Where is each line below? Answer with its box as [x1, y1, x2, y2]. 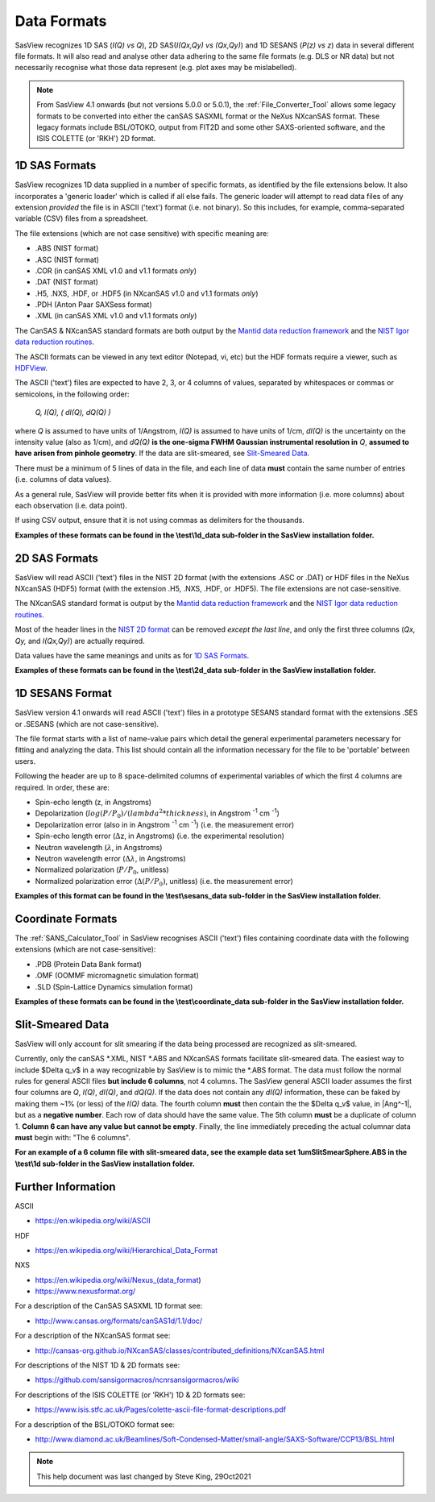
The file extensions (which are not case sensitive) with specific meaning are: [14, 228, 269, 238]
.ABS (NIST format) [35, 243, 99, 253]
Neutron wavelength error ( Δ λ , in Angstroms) [35, 853, 186, 863]
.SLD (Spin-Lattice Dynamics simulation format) [35, 981, 193, 991]
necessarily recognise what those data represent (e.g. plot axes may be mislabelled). [14, 63, 297, 73]
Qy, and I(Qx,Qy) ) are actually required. [14, 636, 145, 645]
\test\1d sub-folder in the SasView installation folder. [14, 1159, 195, 1168]
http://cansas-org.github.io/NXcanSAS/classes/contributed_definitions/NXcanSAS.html [35, 1346, 325, 1355]
